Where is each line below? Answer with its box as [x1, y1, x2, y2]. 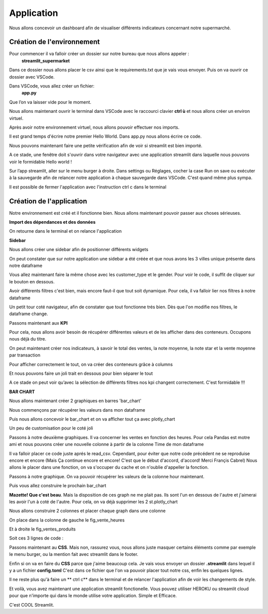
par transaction [9, 352, 41, 358]
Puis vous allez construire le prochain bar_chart [9, 483, 107, 489]
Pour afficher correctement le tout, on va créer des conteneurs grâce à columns [9, 361, 173, 367]
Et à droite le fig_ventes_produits [9, 526, 76, 532]
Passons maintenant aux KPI [9, 320, 68, 326]
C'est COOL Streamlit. [9, 602, 55, 608]
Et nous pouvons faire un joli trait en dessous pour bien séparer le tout [9, 370, 153, 376]
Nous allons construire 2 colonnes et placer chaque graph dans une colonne [9, 508, 166, 514]
